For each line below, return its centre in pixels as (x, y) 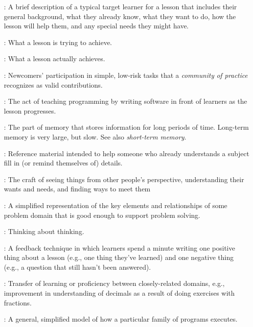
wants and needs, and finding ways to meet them (77, 189)
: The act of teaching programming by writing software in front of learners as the (126, 101)
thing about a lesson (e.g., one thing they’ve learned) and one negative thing (119, 257)
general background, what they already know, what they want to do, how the (120, 16)
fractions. (18, 302)
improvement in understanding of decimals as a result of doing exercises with (119, 293)
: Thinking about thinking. (44, 231)
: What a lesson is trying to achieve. (58, 42)
